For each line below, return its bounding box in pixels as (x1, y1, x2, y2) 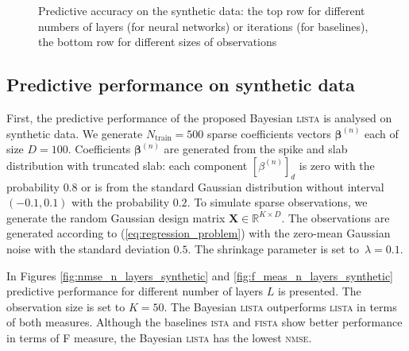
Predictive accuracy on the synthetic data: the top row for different (38, 2, 365, 18)
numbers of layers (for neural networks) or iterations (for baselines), (38, 17, 368, 34)
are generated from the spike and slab (164, 141, 348, 157)
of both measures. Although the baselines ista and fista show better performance (6, 314, 403, 330)
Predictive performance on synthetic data (6, 72, 355, 97)
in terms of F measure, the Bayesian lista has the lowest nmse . (6, 329, 312, 345)
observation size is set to (6, 298, 125, 314)
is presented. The (278, 283, 361, 299)
